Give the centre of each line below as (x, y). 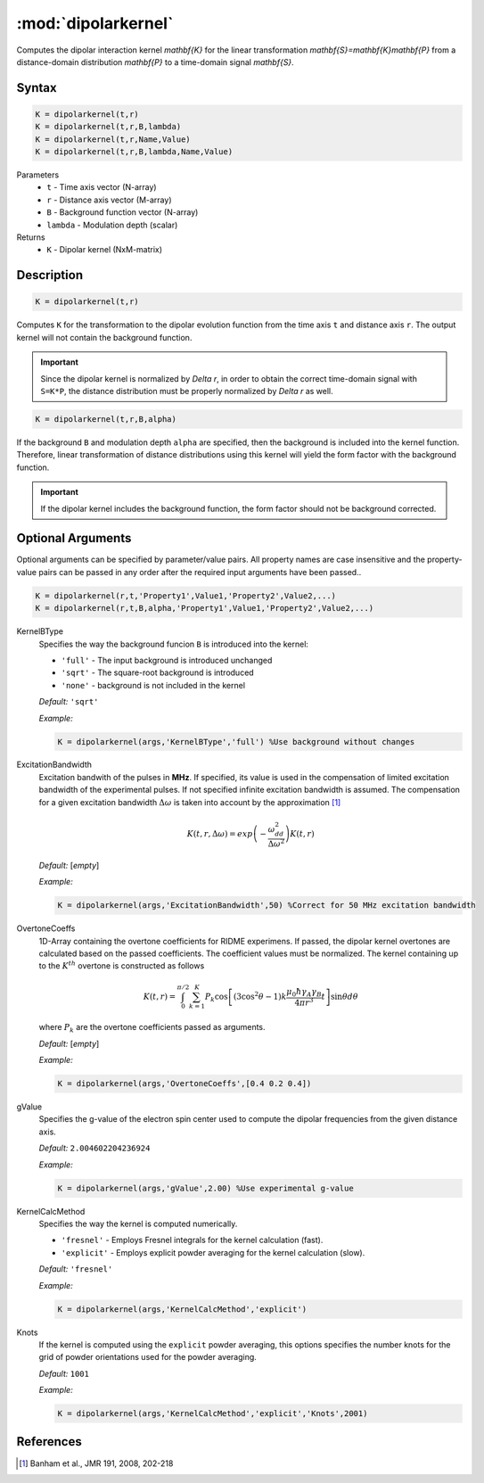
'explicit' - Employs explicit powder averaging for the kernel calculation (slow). (213, 1252)
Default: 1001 (64, 1373)
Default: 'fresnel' (76, 1269)
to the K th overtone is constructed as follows (122, 965)
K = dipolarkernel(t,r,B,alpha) (106, 419)
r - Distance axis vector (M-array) (109, 200)
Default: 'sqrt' (69, 702)
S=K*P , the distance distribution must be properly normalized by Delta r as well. (187, 391)
